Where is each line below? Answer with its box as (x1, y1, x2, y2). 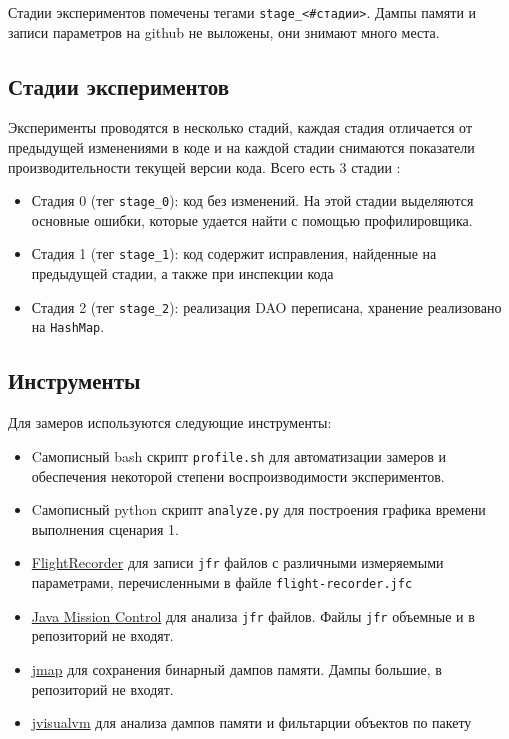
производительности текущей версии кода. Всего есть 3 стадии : (8, 156, 401, 177)
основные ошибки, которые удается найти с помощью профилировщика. (31, 209, 473, 230)
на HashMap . (31, 316, 105, 337)
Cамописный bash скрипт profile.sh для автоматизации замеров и (31, 445, 447, 466)
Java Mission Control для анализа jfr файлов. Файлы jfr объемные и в (31, 605, 475, 626)
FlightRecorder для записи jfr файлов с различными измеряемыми (31, 552, 444, 573)
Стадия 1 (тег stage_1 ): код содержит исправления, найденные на (31, 243, 437, 264)
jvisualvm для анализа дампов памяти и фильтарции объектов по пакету (31, 712, 472, 733)
